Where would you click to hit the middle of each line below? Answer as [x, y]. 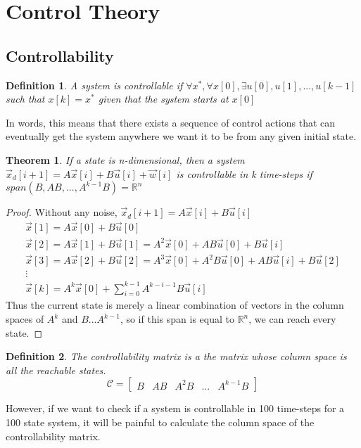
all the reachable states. [56, 370]
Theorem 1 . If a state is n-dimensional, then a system [125, 159]
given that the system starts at [163, 99]
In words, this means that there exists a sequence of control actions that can [171, 122]
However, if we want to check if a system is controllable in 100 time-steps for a [175, 408]
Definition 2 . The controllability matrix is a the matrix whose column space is [176, 356]
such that [25, 99]
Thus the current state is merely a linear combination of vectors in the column [175, 305]
